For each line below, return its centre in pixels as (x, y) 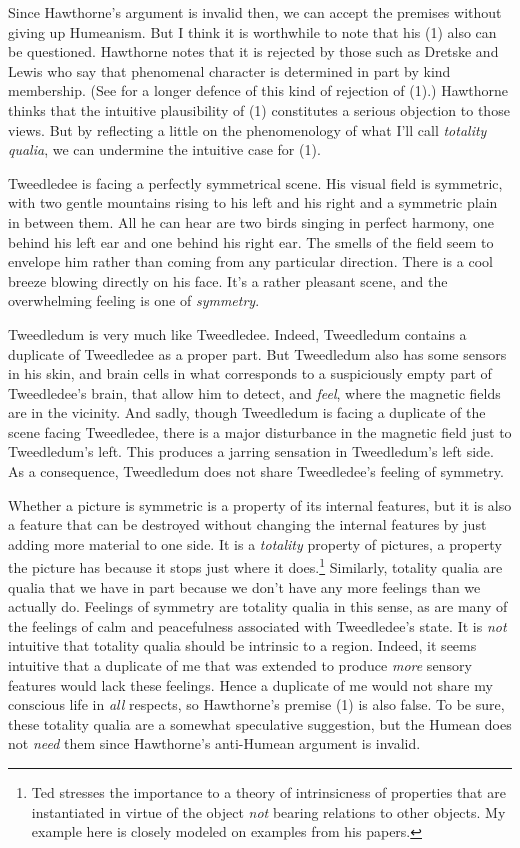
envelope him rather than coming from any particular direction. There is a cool (250, 261)
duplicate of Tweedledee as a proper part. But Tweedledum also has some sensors (257, 353)
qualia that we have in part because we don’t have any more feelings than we (244, 586)
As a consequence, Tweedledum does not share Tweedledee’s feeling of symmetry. (256, 471)
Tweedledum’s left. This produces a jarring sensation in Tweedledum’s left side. (251, 451)
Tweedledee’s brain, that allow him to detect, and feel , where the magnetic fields (254, 392)
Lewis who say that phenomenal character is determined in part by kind (229, 70)
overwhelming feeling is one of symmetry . (134, 300)
